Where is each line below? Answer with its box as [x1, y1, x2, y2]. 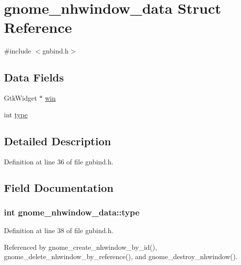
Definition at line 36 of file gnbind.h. [4, 156, 114, 166]
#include [4, 46, 31, 56]
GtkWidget [4, 93, 37, 103]
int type [4, 109, 28, 119]
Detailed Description [4, 133, 111, 148]
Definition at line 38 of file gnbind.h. [4, 225, 114, 236]
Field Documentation [4, 180, 114, 195]
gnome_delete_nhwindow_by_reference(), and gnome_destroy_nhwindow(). [4, 251, 238, 262]
